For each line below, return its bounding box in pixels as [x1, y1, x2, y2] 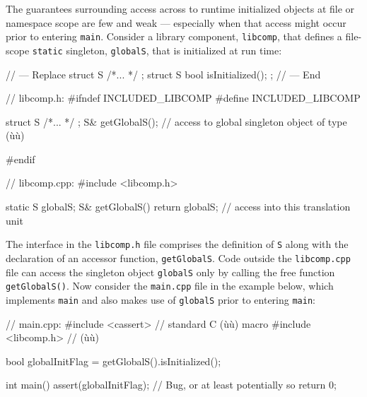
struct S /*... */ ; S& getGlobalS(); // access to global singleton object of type [6, 114, 347, 129]
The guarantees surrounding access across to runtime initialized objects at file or [6, 1, 355, 16]
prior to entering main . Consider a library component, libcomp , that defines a [6, 29, 342, 44]
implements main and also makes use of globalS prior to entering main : [6, 292, 315, 307]
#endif [6, 151, 35, 166]
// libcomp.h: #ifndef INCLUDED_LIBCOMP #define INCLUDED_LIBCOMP [6, 90, 361, 105]
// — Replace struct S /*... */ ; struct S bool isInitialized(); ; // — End [6, 66, 321, 81]
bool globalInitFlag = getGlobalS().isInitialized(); [6, 353, 221, 368]
